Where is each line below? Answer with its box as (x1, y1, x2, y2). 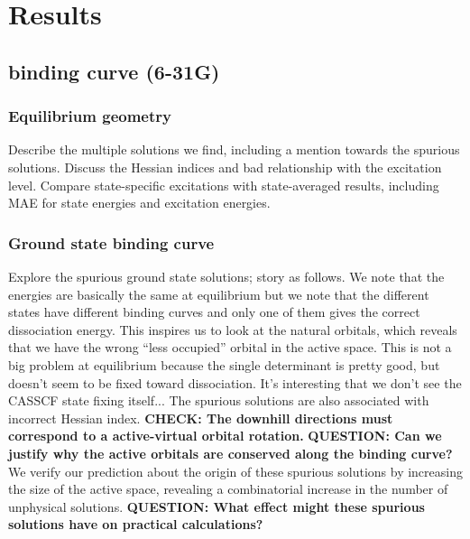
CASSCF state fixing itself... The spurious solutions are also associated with (8, 391, 429, 410)
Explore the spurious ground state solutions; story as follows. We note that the (8, 266, 445, 285)
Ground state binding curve (8, 231, 215, 254)
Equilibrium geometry (8, 105, 171, 127)
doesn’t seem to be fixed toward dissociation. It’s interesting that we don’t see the (8, 373, 462, 392)
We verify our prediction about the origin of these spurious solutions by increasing (8, 461, 463, 480)
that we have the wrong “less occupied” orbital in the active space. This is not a (8, 338, 452, 357)
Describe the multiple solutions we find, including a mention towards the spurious (8, 140, 460, 159)
